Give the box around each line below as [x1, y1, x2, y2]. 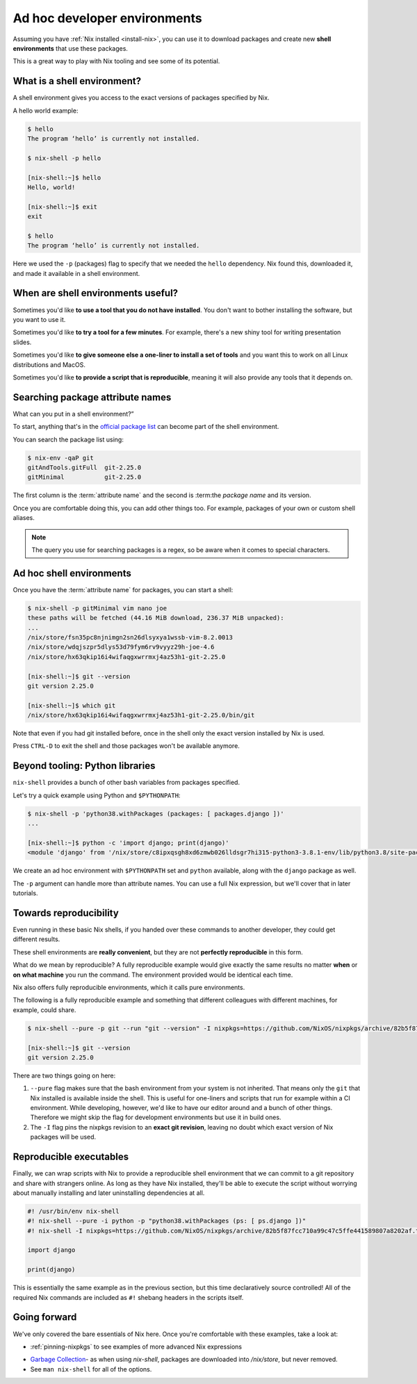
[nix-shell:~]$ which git [27, 701, 116, 709]
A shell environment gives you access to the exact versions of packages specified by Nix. [13, 94, 270, 102]
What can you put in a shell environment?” [13, 409, 134, 418]
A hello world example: [13, 106, 79, 115]
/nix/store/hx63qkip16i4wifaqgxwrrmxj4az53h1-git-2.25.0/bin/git [27, 711, 255, 719]
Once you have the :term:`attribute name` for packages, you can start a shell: [13, 585, 234, 594]
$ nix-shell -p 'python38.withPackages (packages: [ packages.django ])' [27, 810, 284, 817]
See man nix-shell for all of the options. [30, 1365, 152, 1373]
